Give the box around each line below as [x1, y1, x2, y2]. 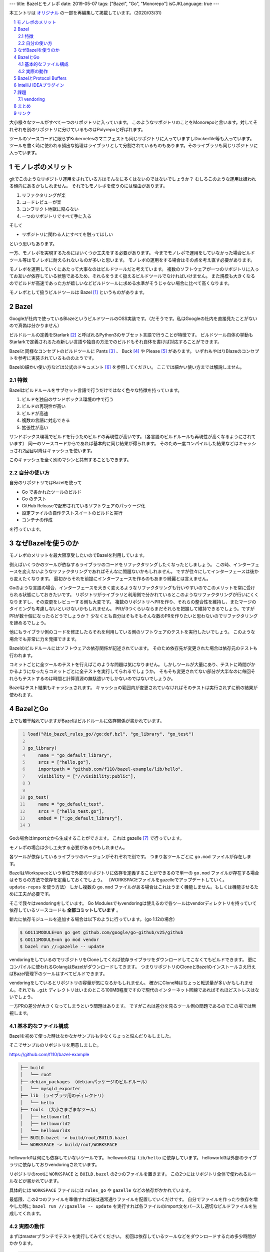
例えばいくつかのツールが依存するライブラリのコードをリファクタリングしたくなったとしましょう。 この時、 [9, 561, 233, 567]
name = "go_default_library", [38, 752, 112, 758]
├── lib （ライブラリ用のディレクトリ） [19, 1093, 107, 1099]
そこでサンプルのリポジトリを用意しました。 [9, 1042, 101, 1048]
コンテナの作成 [21, 517, 52, 523]
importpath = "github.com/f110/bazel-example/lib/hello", [38, 766, 183, 772]
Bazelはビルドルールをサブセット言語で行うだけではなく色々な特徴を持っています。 [9, 387, 182, 393]
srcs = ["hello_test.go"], [38, 808, 104, 814]
